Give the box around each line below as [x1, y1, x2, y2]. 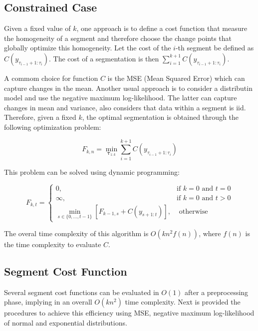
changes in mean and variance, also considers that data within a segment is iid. [4, 102, 246, 112]
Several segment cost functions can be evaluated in [4, 287, 159, 297]
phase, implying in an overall [4, 297, 92, 307]
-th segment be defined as [175, 42, 254, 53]
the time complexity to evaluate [4, 239, 101, 250]
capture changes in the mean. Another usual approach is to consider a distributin [4, 82, 253, 93]
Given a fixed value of [4, 23, 71, 33]
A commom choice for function [4, 72, 98, 83]
